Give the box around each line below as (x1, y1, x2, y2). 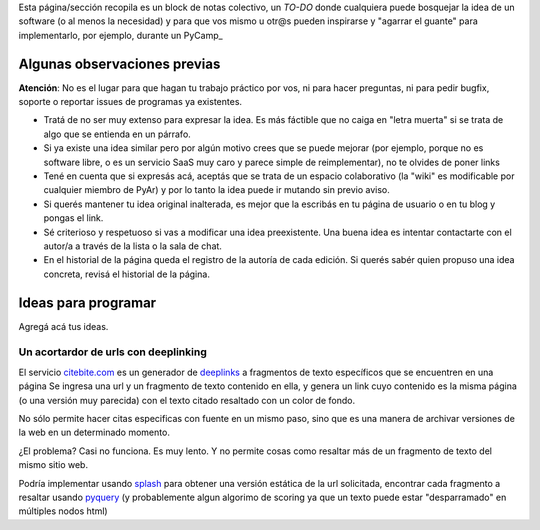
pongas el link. (43, 212, 104, 224)
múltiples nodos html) (18, 505, 109, 517)
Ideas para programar (18, 294, 157, 311)
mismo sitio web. (18, 459, 89, 471)
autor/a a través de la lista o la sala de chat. (43, 240, 222, 252)
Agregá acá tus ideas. (18, 320, 109, 332)
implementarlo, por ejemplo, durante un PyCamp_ (18, 29, 224, 41)
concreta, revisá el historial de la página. (43, 268, 210, 280)
